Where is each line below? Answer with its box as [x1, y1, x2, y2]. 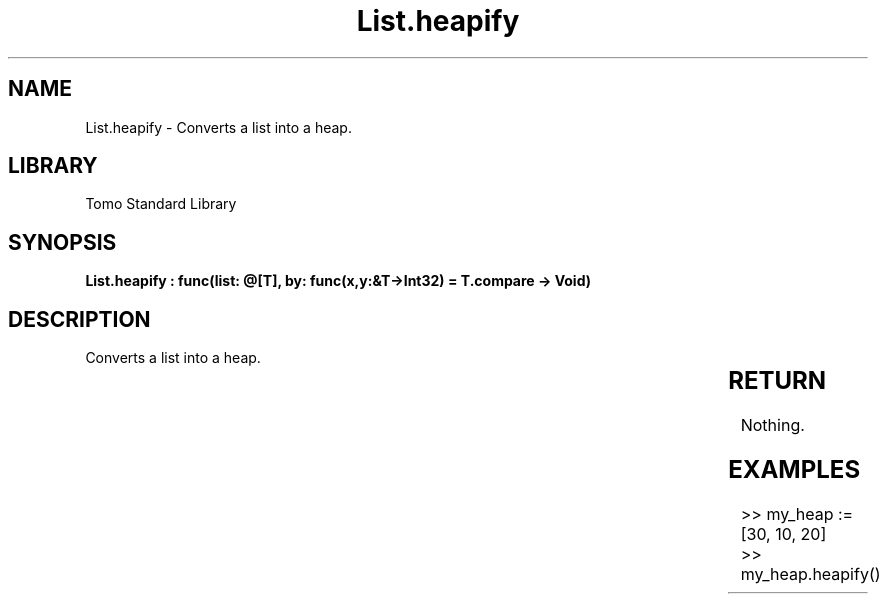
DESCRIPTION [8, 306, 151, 332]
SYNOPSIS [8, 229, 117, 255]
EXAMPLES [728, 454, 861, 484]
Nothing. [740, 415, 805, 436]
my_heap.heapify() [740, 563, 881, 584]
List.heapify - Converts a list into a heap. [85, 118, 352, 136]
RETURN [728, 366, 827, 396]
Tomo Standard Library [85, 195, 237, 213]
